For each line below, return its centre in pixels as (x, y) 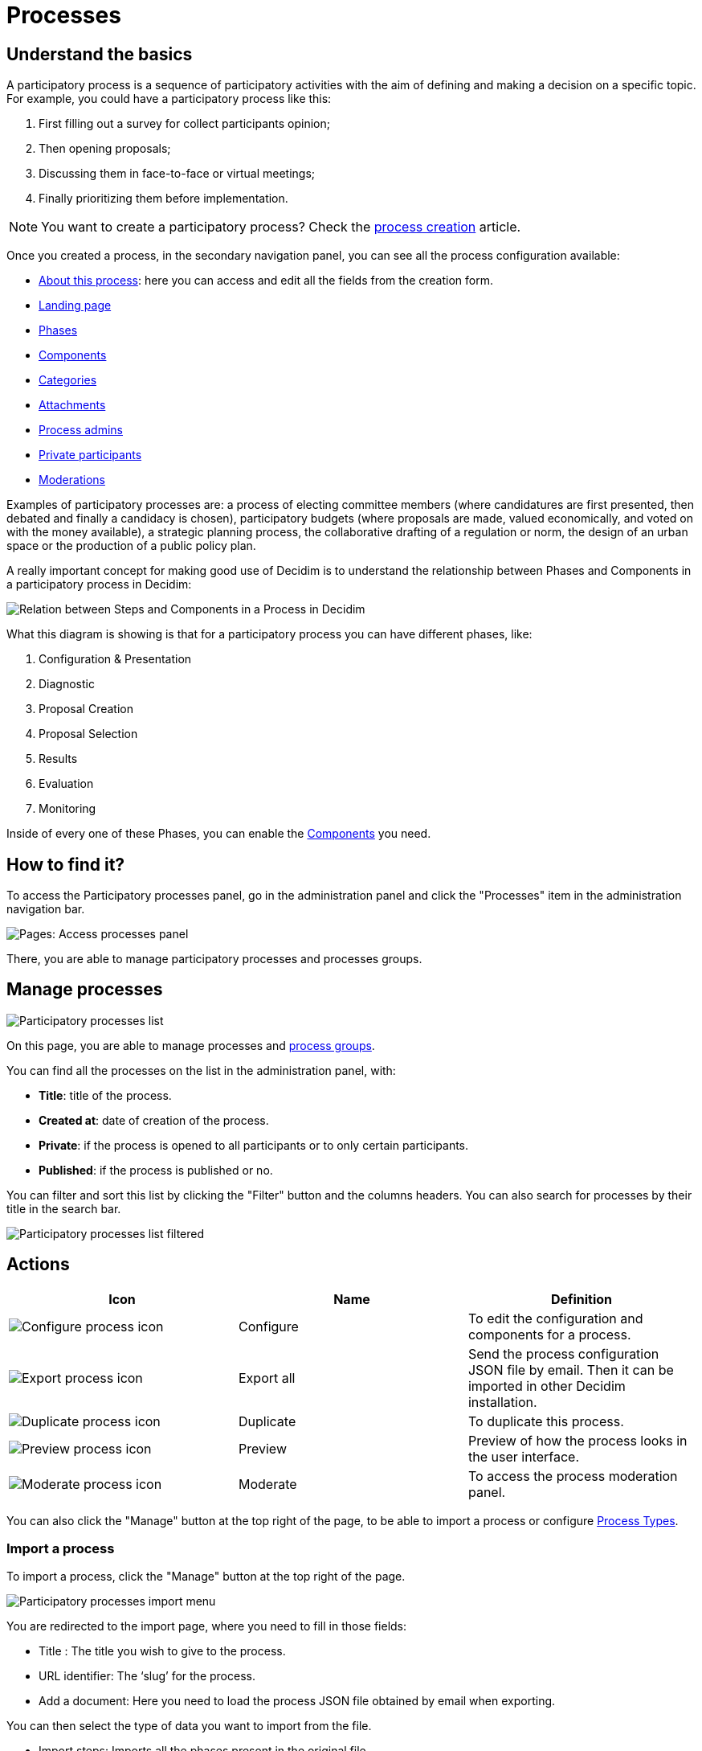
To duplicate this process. (546, 1421)
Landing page (75, 306)
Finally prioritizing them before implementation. (163, 199)
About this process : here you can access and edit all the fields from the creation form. (266, 281)
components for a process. (549, 1334)
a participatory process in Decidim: (99, 584)
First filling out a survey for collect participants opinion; (184, 124)
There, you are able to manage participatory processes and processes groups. (214, 959)
